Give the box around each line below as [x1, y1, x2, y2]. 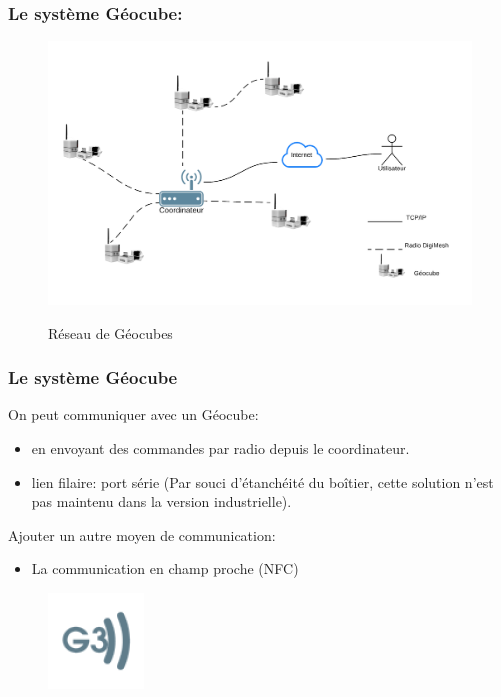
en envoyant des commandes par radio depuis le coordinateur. [31, 437, 410, 458]
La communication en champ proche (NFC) [31, 558, 299, 579]
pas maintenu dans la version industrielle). [31, 491, 292, 512]
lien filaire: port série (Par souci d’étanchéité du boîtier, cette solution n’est [31, 471, 494, 492]
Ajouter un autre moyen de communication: [8, 524, 276, 545]
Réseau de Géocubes [48, 322, 173, 343]
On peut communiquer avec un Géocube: [8, 404, 259, 425]
